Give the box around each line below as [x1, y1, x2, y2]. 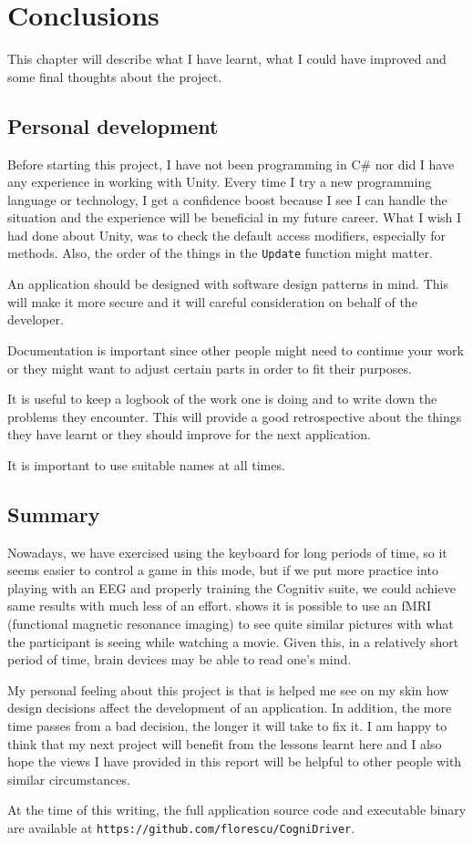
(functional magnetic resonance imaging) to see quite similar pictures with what [7, 614, 454, 633]
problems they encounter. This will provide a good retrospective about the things [7, 406, 462, 426]
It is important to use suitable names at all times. [7, 455, 285, 474]
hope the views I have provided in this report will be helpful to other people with [7, 752, 462, 771]
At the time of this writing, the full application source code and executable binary [7, 800, 467, 819]
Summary [7, 499, 100, 528]
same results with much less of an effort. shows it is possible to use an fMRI [7, 596, 431, 615]
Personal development [7, 111, 219, 139]
